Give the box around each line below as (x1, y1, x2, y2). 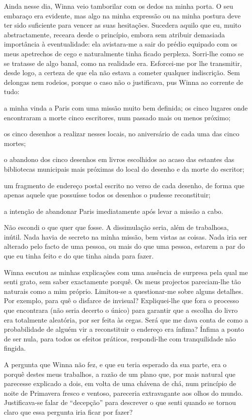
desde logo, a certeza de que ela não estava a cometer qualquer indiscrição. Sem (4, 67, 240, 78)
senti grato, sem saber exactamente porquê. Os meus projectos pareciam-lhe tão (4, 276, 241, 287)
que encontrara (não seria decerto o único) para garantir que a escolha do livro (4, 305, 238, 315)
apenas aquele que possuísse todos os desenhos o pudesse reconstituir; (4, 190, 211, 200)
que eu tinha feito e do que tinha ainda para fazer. (4, 251, 154, 261)
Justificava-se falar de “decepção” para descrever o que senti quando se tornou (4, 397, 236, 407)
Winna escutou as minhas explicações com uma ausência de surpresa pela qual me (4, 267, 248, 277)
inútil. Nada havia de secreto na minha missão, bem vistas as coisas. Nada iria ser (4, 231, 248, 242)
